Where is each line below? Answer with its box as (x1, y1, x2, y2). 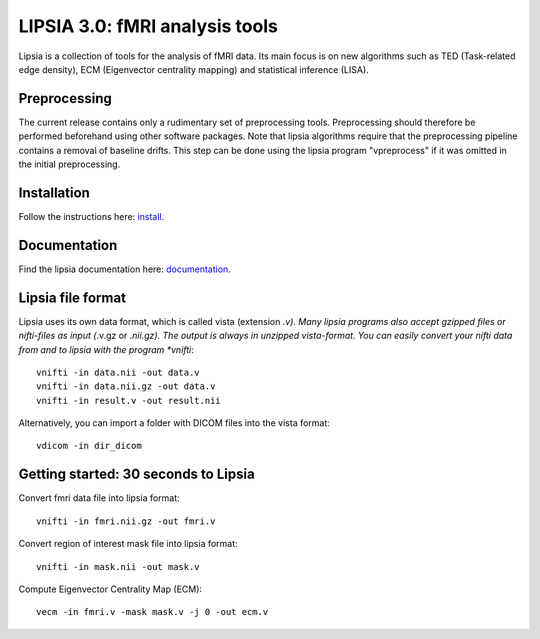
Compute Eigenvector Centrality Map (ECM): (18, 583, 203, 595)
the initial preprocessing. (18, 158, 121, 170)
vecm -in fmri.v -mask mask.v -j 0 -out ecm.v (36, 606, 269, 618)
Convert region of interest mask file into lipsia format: (18, 538, 239, 550)
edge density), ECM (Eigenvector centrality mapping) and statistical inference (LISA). (18, 63, 369, 75)
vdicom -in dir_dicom (36, 440, 142, 452)
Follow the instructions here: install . (18, 210, 165, 222)
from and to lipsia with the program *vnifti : (18, 343, 195, 355)
